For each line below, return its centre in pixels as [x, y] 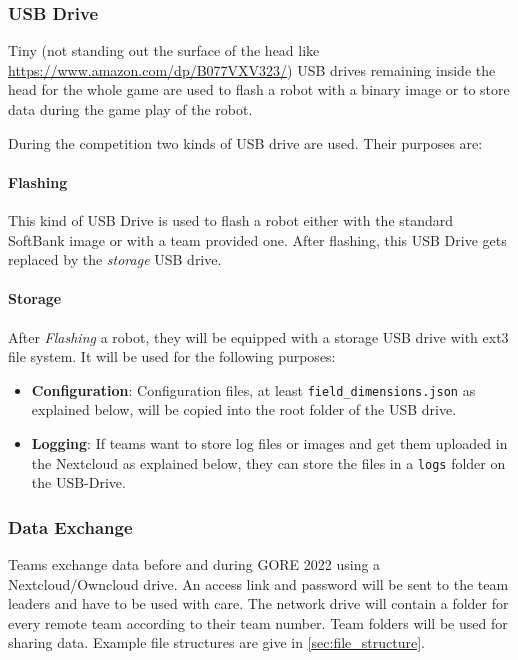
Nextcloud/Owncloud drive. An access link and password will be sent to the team [258, 583]
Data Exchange [70, 526]
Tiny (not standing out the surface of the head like [164, 50]
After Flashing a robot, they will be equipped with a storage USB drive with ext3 [258, 336]
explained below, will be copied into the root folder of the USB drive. [244, 409]
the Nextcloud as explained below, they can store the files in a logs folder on [268, 462]
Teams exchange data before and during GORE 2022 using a [194, 564]
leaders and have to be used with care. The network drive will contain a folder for [258, 603]
